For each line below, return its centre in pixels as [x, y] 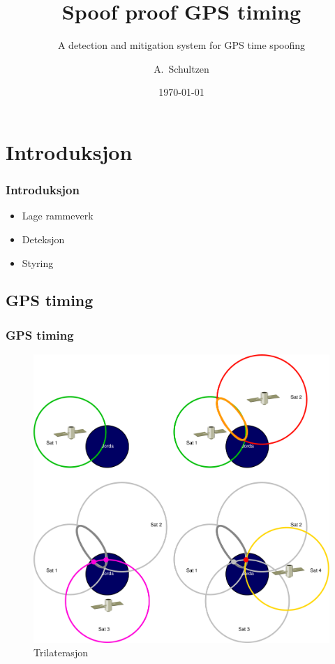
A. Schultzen [181, 68]
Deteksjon [43, 239]
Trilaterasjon [61, 652]
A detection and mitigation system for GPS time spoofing [181, 45]
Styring [38, 262]
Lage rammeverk [58, 216]
